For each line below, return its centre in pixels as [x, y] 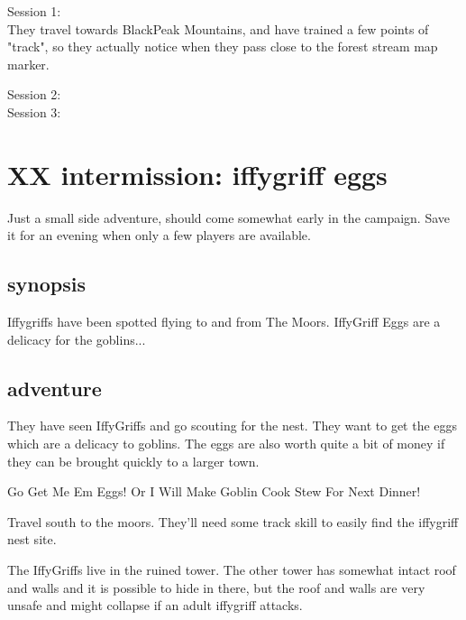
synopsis [46, 284]
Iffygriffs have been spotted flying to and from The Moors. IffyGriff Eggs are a [224, 322]
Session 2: [34, 94]
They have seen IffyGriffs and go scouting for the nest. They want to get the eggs [233, 426]
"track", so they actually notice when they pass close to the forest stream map [223, 46]
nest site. [32, 539]
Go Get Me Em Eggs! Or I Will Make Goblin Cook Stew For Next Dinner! [214, 491]
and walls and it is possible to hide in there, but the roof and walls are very [216, 587]
